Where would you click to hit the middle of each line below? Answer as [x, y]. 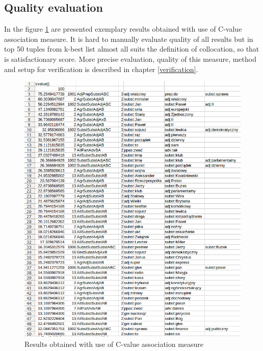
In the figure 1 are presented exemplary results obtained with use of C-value [123, 29]
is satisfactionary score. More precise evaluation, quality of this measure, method [130, 58]
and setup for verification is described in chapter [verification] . [101, 69]
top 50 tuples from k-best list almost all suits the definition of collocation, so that [132, 49]
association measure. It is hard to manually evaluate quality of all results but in [129, 39]
